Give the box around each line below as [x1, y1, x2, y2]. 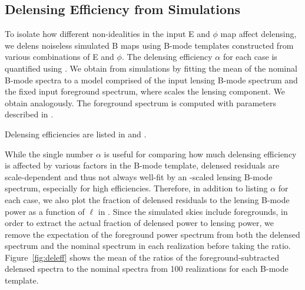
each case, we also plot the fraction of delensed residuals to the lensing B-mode [5, 193, 290, 205]
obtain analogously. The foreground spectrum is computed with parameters [5, 96, 276, 109]
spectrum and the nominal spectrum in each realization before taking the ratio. [5, 240, 291, 252]
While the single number [5, 147, 94, 160]
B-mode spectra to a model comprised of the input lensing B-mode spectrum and [5, 73, 298, 86]
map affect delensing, [220, 28, 297, 40]
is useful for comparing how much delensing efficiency [104, 147, 297, 160]
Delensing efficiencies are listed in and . [5, 127, 147, 140]
